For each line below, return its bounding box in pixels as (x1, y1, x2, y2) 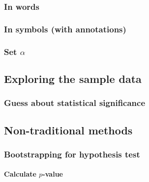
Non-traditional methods (4, 122, 133, 137)
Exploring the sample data (4, 71, 142, 86)
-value (42, 169, 63, 179)
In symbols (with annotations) (4, 23, 126, 35)
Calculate (4, 169, 36, 179)
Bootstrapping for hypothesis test (4, 148, 140, 160)
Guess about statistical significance (4, 97, 146, 109)
